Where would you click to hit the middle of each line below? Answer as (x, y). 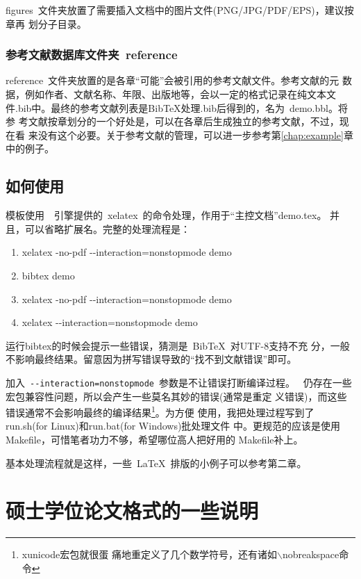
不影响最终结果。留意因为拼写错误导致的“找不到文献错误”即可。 (151, 359)
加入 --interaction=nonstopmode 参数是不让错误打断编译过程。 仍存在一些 (179, 382)
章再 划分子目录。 (46, 23)
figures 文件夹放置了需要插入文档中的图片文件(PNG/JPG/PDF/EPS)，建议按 (180, 10)
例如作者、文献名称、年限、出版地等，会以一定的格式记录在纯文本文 (180, 94)
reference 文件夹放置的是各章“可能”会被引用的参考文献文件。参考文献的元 (173, 80)
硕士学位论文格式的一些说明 (132, 511)
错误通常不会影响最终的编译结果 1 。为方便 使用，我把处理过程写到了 (160, 411)
